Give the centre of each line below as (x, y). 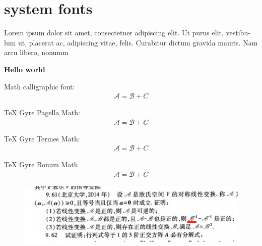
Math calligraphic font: (40, 86)
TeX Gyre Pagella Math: (42, 112)
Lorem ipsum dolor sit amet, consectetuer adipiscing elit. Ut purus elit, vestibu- (127, 33)
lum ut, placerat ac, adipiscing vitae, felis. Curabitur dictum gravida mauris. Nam (131, 42)
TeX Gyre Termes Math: (42, 138)
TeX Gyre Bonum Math (41, 164)
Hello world (25, 69)
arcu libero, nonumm (36, 52)
